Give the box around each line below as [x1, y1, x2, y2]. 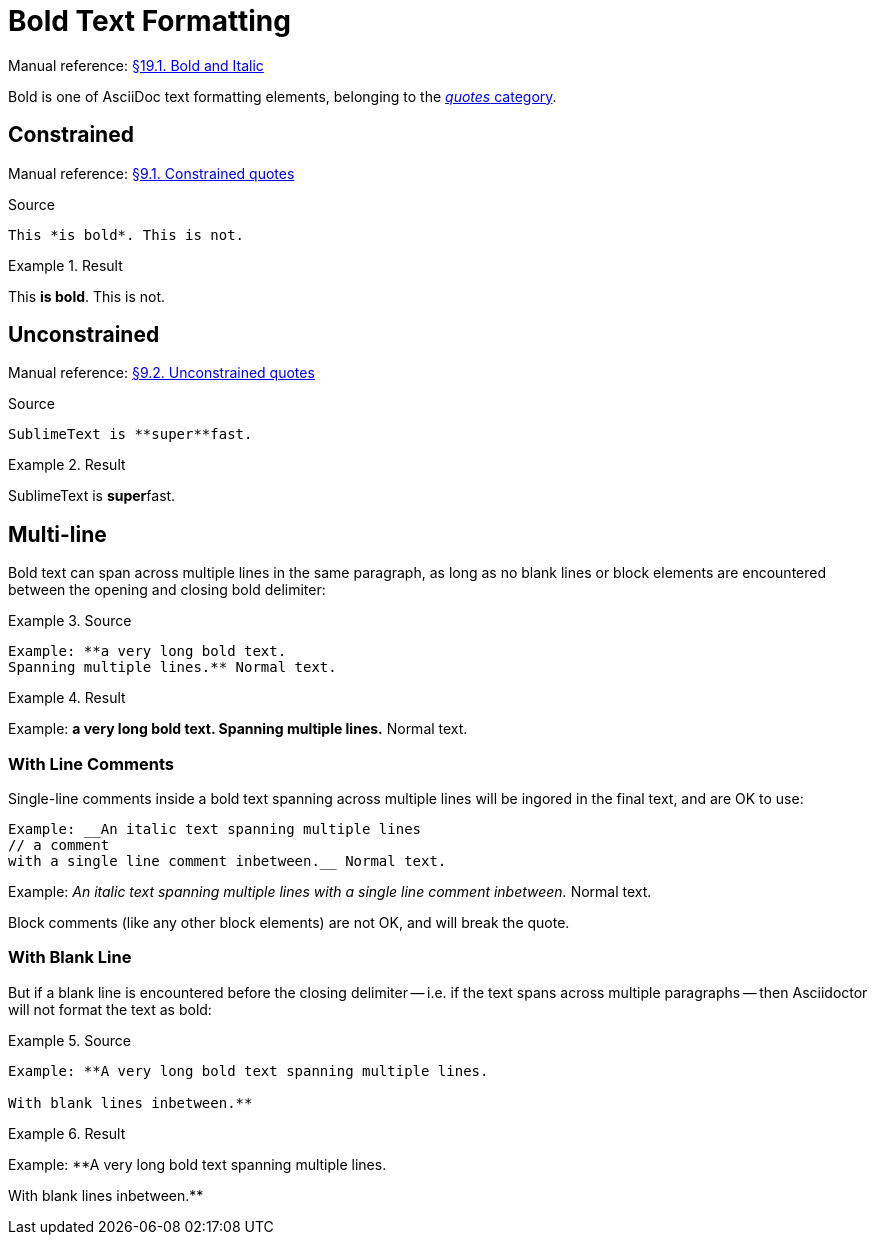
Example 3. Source [8, 612, 132, 630]
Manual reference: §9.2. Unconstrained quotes [8, 364, 315, 382]
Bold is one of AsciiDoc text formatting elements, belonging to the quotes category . [8, 87, 557, 105]
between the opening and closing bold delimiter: [8, 581, 326, 599]
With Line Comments [8, 753, 174, 774]
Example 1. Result [8, 256, 123, 274]
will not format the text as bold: [8, 1000, 212, 1018]
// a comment [8, 837, 110, 854]
